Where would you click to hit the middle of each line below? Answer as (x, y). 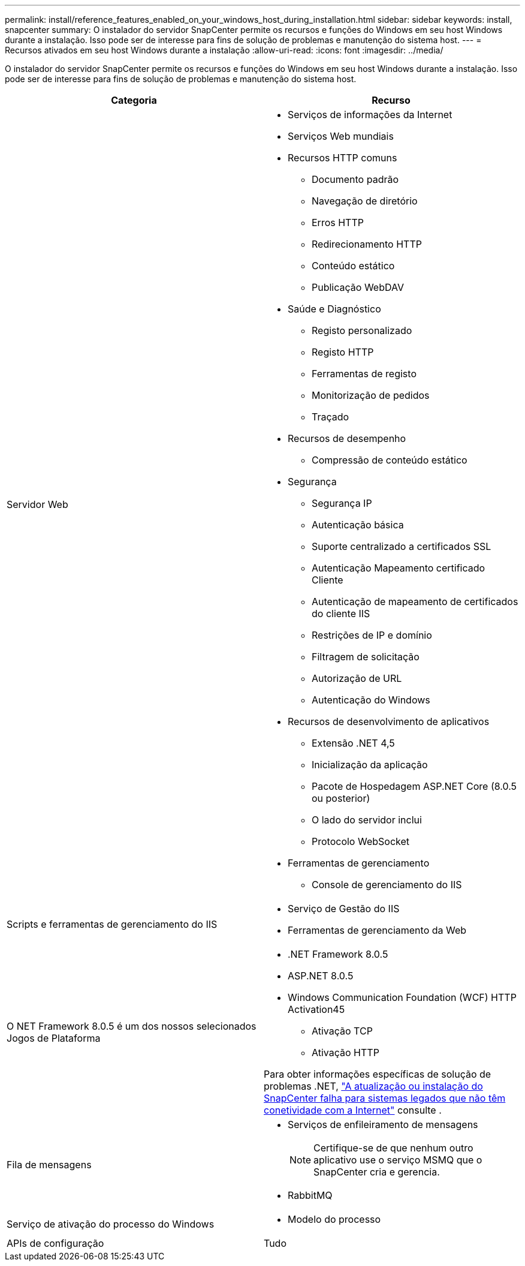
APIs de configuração (55, 1243)
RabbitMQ (310, 1195)
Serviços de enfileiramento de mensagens (383, 1124)
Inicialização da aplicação (370, 765)
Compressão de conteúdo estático (390, 460)
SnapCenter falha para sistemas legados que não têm (385, 1098)
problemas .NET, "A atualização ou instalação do (373, 1086)
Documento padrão (355, 179)
